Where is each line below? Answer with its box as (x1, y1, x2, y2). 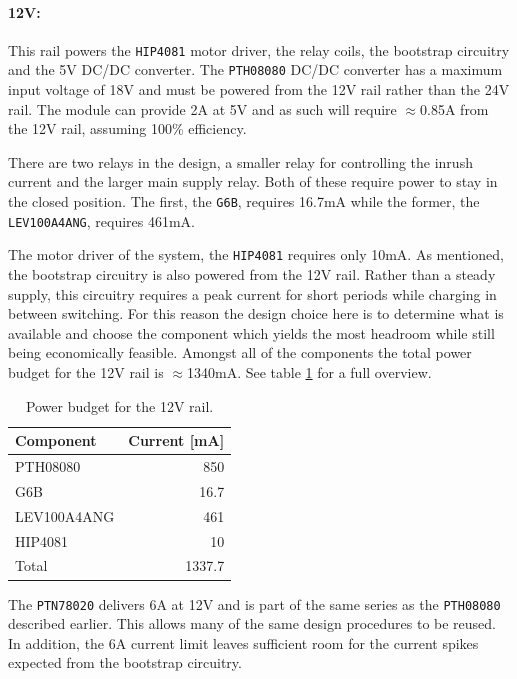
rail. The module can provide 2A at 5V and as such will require (8, 98, 397, 119)
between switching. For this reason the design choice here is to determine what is (8, 303, 504, 324)
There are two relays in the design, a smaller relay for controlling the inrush (8, 151, 473, 172)
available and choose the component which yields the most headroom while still (8, 322, 495, 343)
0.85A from (420, 98, 489, 119)
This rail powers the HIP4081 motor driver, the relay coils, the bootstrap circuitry (8, 39, 510, 60)
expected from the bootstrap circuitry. (8, 652, 242, 673)
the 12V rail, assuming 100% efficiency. (8, 118, 247, 139)
